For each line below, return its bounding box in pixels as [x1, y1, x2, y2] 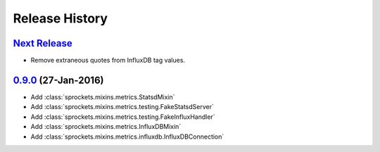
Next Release [13, 37, 73, 49]
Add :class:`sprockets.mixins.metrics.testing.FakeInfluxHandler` [30, 113, 215, 121]
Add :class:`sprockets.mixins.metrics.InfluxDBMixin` [30, 122, 182, 131]
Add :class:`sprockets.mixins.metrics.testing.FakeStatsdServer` [30, 103, 215, 111]
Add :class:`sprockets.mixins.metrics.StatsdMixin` [30, 92, 175, 101]
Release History [13, 11, 108, 26]
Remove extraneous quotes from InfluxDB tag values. [30, 56, 186, 65]
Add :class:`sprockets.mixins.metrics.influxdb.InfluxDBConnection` [30, 132, 224, 141]
